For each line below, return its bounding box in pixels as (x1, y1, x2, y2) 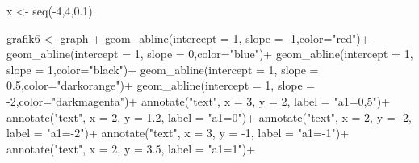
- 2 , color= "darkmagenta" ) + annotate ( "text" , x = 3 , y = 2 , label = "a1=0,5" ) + (6, 92, 391, 109)
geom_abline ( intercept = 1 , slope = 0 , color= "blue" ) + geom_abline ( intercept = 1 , (6, 45, 413, 62)
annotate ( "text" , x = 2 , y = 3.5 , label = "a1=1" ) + (6, 140, 256, 157)
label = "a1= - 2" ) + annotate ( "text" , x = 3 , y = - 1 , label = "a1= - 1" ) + (6, 124, 350, 141)
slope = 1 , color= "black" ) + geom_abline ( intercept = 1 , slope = (6, 61, 319, 77)
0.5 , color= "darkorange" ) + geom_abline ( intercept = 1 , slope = (6, 77, 316, 94)
